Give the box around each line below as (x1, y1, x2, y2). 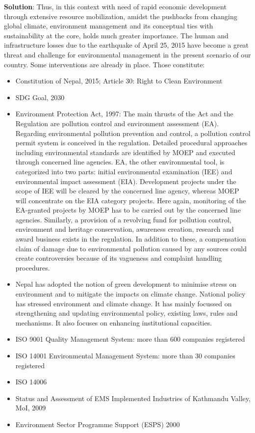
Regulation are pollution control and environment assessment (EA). (15, 118, 219, 128)
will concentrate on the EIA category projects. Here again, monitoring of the (15, 195, 246, 205)
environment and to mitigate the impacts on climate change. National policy (15, 289, 246, 299)
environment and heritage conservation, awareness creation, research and (15, 224, 234, 234)
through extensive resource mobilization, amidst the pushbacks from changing (4, 11, 237, 21)
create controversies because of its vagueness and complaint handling (15, 253, 222, 263)
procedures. (15, 262, 50, 272)
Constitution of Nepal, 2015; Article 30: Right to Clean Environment (15, 76, 223, 86)
